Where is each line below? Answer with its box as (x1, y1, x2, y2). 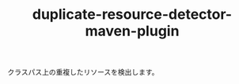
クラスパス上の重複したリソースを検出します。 (7, 68, 159, 77)
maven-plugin (85, 22, 180, 40)
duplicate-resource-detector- (32, 5, 233, 24)
